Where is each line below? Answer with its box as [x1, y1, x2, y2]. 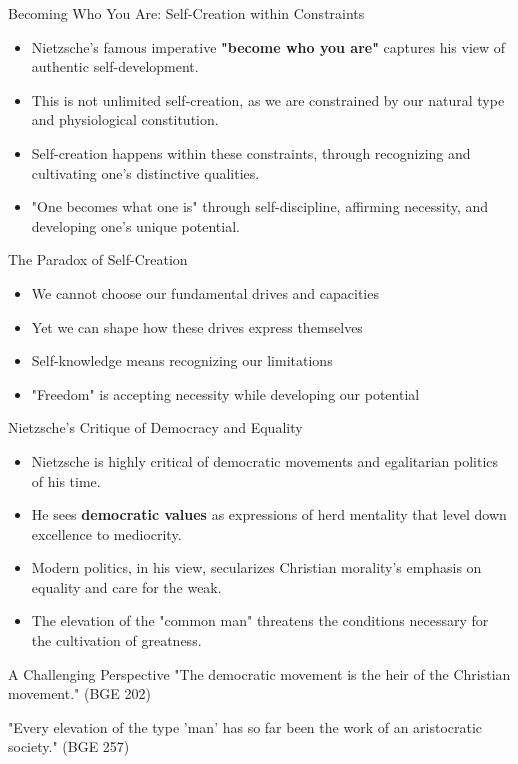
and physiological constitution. [31, 109, 219, 130]
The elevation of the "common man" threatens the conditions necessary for [31, 610, 489, 631]
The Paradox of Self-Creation [8, 249, 188, 270]
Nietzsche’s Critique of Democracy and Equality [8, 417, 303, 438]
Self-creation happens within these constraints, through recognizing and [31, 142, 471, 163]
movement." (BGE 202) [8, 683, 151, 704]
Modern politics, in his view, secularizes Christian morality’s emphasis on [31, 557, 482, 578]
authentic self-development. [31, 56, 199, 77]
